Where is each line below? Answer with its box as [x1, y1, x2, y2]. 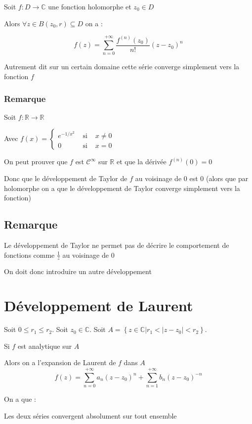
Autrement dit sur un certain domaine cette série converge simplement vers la [4, 61, 240, 72]
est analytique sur [17, 340, 72, 351]
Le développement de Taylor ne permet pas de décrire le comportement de [4, 240, 229, 250]
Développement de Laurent [4, 295, 193, 316]
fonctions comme [4, 249, 55, 260]
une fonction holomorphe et [48, 1, 131, 11]
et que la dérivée [116, 156, 167, 167]
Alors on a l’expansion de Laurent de [4, 357, 116, 368]
